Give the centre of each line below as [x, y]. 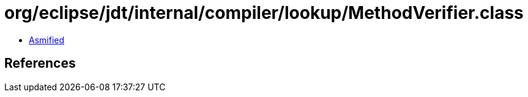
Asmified [47, 40]
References [40, 63]
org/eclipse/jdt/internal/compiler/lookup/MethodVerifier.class [264, 13]
